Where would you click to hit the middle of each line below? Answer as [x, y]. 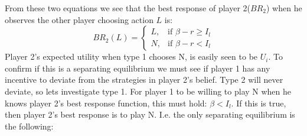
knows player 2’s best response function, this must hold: [106, 103]
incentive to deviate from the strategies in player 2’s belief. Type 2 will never [144, 80]
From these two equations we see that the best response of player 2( [128, 8]
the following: [29, 126]
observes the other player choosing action [79, 19]
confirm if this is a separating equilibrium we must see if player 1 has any [138, 68]
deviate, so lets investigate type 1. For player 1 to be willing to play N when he [148, 91]
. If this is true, [259, 103]
